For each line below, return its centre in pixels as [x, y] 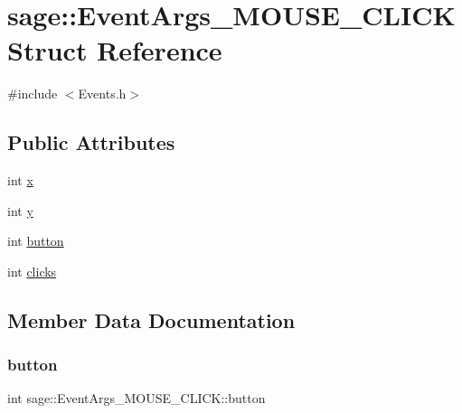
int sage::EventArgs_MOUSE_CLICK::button [137, 398]
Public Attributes [91, 142]
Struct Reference [115, 50]
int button [36, 241]
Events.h [102, 94]
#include [33, 94]
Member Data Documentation [151, 319]
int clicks [32, 271]
